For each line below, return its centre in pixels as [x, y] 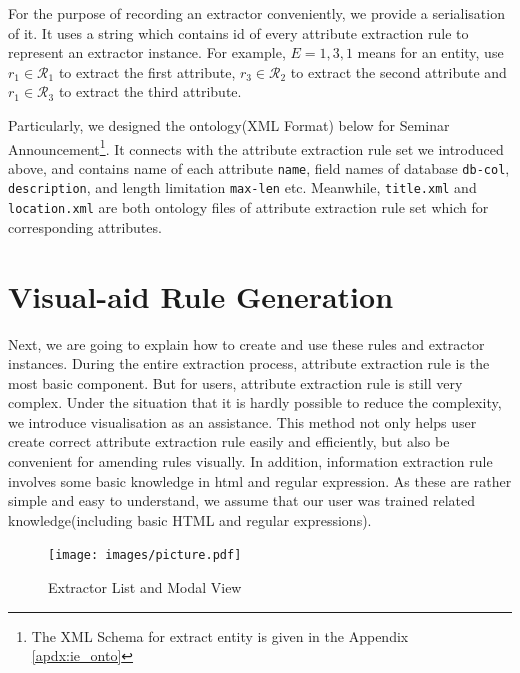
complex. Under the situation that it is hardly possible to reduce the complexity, [255, 402]
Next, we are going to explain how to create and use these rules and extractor [246, 343]
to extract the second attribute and [398, 71]
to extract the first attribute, [147, 71]
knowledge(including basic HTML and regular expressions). [190, 519]
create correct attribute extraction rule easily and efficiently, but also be [229, 441]
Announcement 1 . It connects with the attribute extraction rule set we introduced [256, 147]
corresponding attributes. [85, 226]
